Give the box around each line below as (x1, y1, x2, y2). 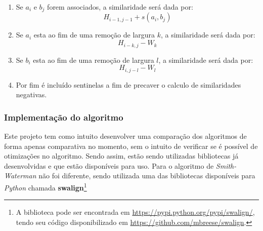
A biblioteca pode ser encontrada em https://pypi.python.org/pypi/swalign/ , (16, 207, 255, 217)
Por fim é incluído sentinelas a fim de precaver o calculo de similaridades (16, 79, 241, 90)
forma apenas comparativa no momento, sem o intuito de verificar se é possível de (4, 140, 258, 151)
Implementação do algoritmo (4, 110, 123, 123)
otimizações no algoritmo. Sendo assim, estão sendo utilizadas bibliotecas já (4, 150, 239, 161)
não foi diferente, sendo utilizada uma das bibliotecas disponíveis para (38, 170, 255, 181)
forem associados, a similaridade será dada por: (47, 2, 193, 12)
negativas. (16, 89, 47, 100)
